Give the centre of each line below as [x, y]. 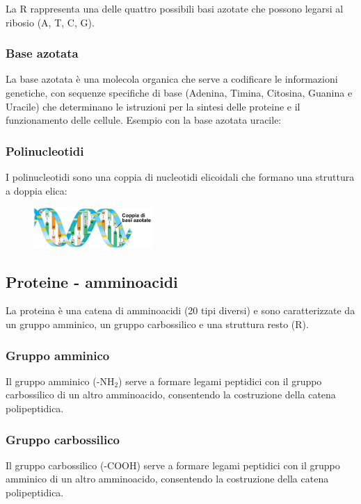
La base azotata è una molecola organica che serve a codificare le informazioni [172, 79]
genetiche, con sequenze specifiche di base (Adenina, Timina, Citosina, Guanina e [179, 92]
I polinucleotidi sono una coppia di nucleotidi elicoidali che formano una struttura [180, 177]
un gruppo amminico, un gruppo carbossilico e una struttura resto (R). [157, 324]
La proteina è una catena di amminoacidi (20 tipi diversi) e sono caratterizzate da [180, 310]
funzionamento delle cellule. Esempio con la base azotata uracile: [144, 120]
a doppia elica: [37, 190]
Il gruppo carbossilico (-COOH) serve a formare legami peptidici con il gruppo [173, 465]
